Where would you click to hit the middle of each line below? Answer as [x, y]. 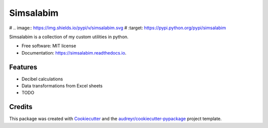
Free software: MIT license [49, 46]
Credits [21, 107]
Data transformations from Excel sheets [62, 86]
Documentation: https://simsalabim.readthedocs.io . [74, 53]
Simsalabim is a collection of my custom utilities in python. [69, 37]
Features [23, 67]
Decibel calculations [42, 79]
